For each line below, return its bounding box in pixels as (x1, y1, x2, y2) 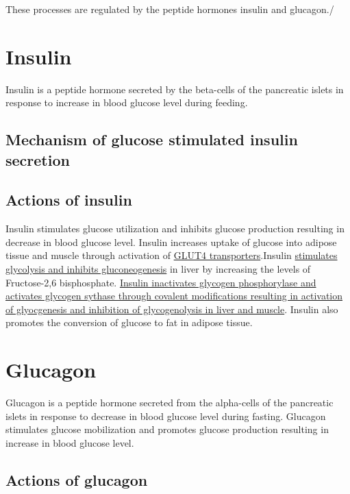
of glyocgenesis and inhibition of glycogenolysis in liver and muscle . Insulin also (5, 301, 338, 316)
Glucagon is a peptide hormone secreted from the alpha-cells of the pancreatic (5, 395, 334, 410)
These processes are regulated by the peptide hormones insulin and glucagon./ (5, 2, 334, 16)
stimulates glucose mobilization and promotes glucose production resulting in (5, 422, 329, 436)
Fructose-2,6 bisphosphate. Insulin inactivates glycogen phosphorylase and (5, 275, 316, 289)
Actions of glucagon (5, 469, 148, 490)
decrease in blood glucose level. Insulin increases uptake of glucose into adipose (5, 234, 337, 249)
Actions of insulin (5, 189, 132, 210)
